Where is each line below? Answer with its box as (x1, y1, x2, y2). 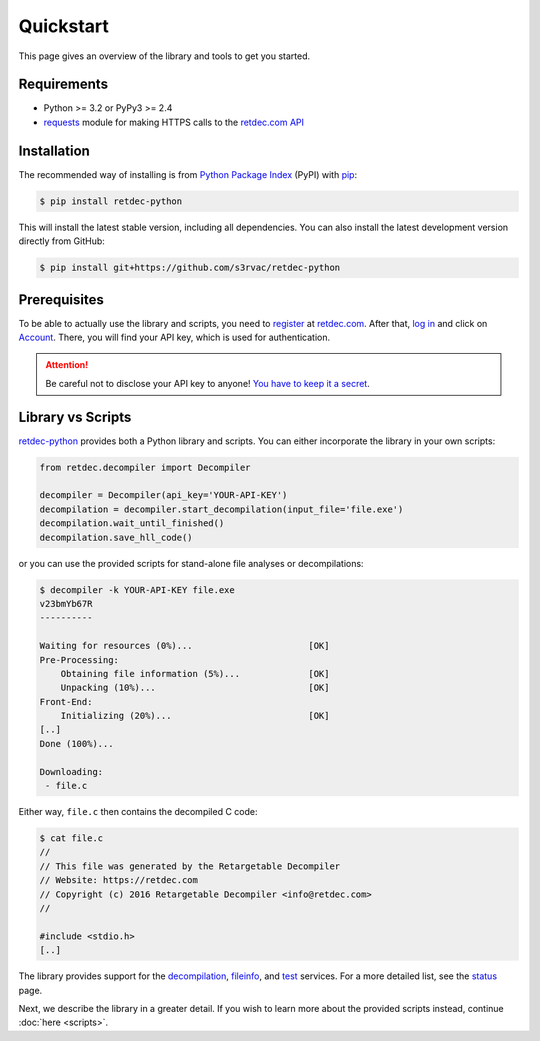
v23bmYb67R (39, 598, 93, 609)
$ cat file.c (39, 833, 104, 844)
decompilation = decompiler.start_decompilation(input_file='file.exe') (39, 503, 404, 515)
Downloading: (39, 766, 104, 777)
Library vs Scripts (18, 408, 132, 425)
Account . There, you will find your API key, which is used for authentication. (18, 331, 331, 343)
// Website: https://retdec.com (39, 875, 199, 886)
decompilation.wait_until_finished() (39, 518, 225, 529)
